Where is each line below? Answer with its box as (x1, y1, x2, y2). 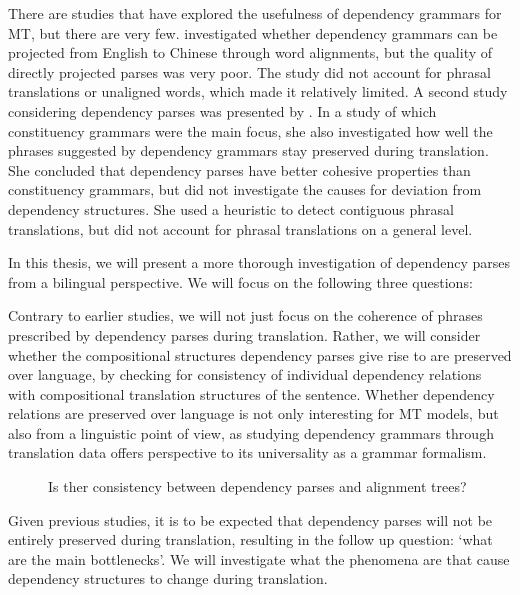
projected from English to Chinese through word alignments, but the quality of (8, 42, 493, 63)
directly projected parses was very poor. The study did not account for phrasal (8, 61, 491, 82)
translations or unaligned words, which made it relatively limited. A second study (8, 81, 508, 102)
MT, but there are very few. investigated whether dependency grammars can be (8, 22, 498, 43)
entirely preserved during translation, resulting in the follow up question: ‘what (8, 529, 493, 550)
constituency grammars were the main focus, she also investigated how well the (8, 120, 493, 141)
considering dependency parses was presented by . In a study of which (8, 100, 437, 121)
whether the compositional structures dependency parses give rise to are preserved (8, 344, 512, 365)
